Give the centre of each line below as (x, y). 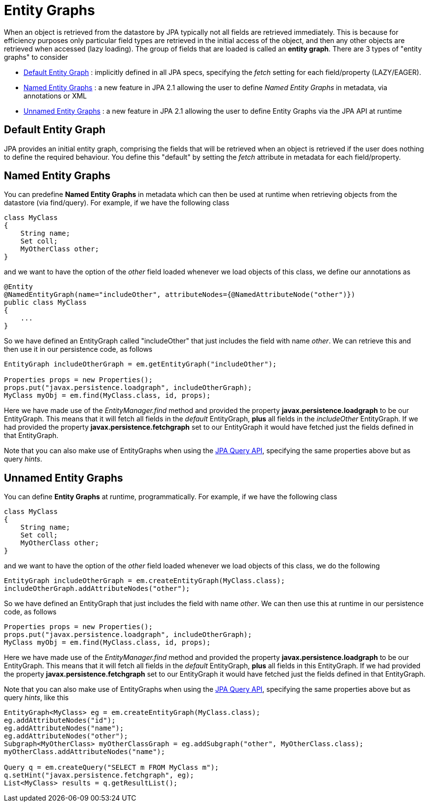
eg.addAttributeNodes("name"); (64, 728)
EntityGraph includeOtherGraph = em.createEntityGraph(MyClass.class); (145, 581)
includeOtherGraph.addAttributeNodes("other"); (97, 589)
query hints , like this (36, 698)
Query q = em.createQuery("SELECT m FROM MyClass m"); (112, 768)
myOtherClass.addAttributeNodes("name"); (85, 752)
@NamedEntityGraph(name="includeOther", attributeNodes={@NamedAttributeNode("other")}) (180, 295)
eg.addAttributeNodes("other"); (66, 736)
